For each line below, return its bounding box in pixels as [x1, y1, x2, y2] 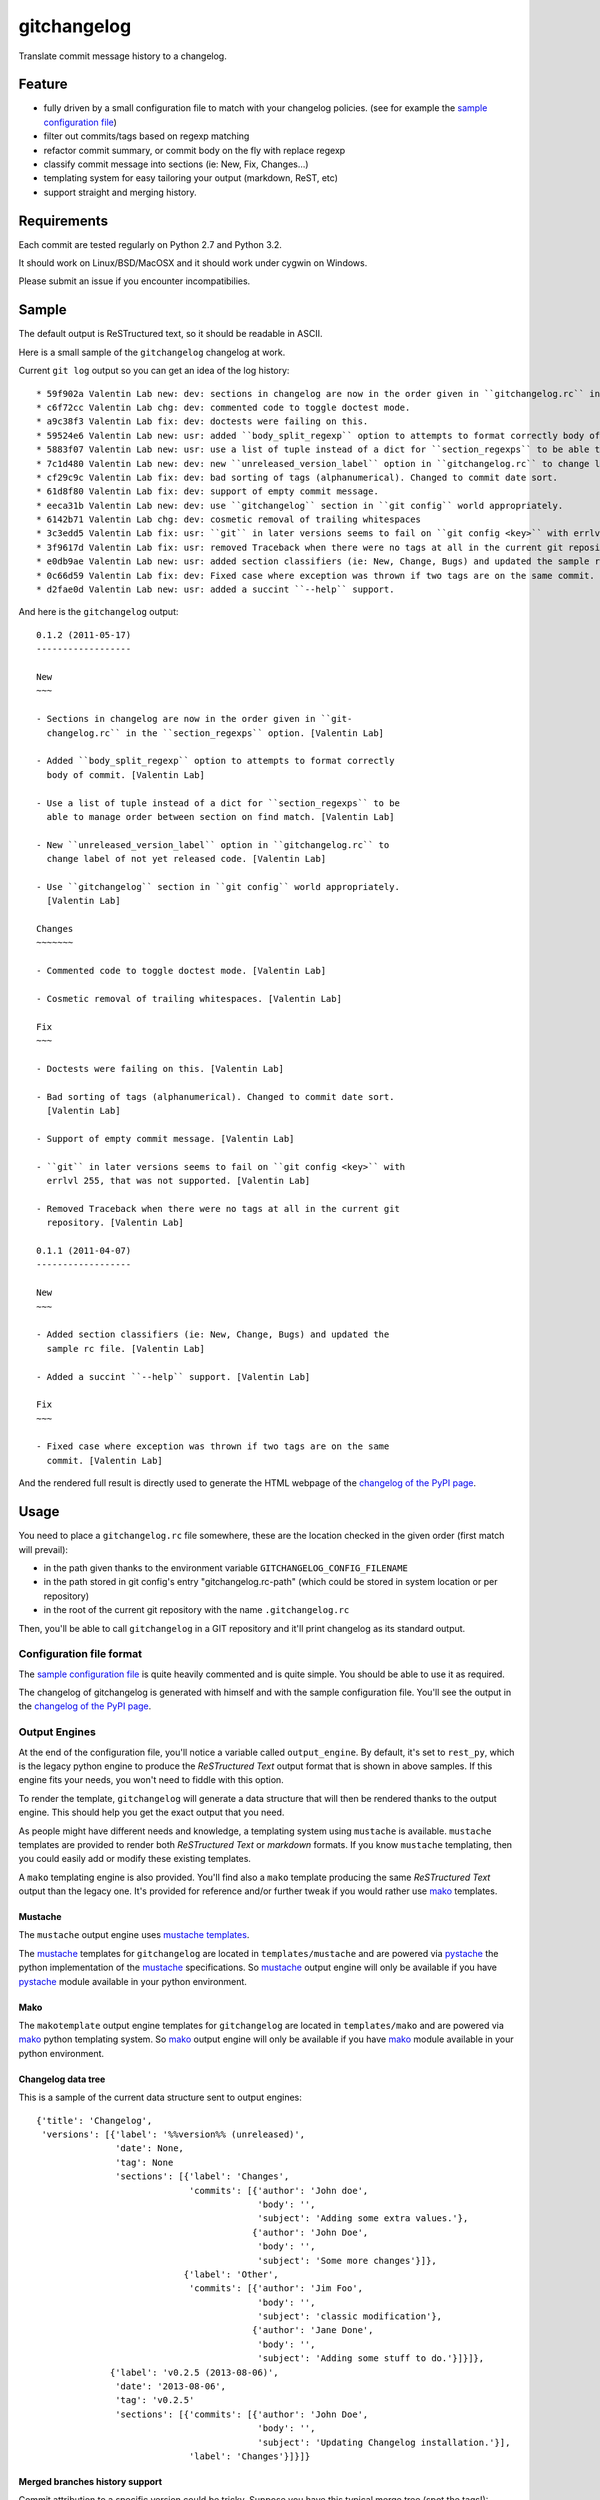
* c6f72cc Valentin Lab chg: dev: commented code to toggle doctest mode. [36, 401, 411, 413]
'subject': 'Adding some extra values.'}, [257, 2213, 469, 2224]
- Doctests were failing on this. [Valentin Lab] [36, 1063, 285, 1074]
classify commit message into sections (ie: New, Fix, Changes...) [43, 158, 309, 170]
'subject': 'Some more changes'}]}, [257, 2255, 437, 2266]
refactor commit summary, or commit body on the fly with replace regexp [43, 144, 346, 156]
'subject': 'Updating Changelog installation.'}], [257, 2436, 511, 2448]
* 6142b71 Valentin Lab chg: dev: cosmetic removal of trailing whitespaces [36, 514, 422, 525]
